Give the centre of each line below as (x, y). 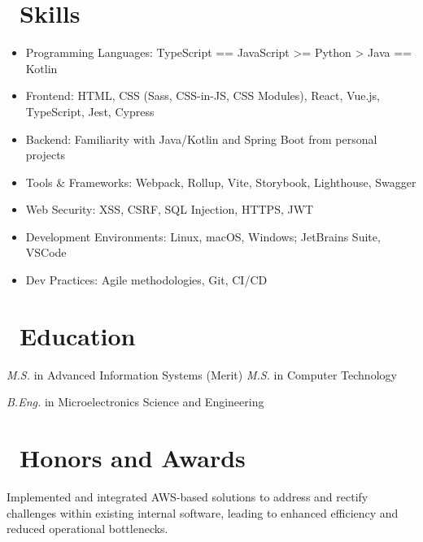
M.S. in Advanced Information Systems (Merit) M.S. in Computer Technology (202, 374)
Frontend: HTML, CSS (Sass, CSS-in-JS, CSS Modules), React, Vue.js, (203, 95)
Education (78, 335)
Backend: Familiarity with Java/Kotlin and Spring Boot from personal (201, 139)
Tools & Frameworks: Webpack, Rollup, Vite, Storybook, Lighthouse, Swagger (221, 182)
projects (46, 155)
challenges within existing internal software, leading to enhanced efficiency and (203, 512)
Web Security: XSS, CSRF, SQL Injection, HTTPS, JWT (170, 209)
